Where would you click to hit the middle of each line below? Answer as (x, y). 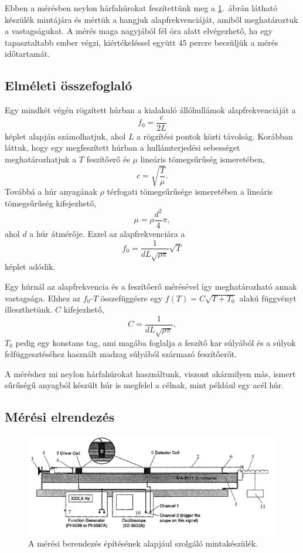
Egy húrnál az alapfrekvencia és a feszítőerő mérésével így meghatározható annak (151, 286)
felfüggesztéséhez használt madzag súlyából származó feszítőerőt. (121, 354)
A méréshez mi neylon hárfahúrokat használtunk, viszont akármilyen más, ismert (150, 373)
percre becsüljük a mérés (234, 42)
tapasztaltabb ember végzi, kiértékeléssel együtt (90, 42)
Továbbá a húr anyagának (51, 191)
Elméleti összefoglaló (69, 85)
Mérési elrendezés (60, 417)
